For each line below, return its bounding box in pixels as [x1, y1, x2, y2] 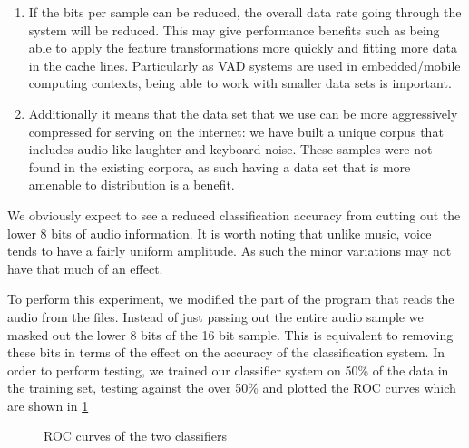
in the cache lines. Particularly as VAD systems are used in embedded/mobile [28, 55, 461, 74]
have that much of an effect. [7, 258, 163, 278]
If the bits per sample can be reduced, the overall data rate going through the [28, 3, 462, 21]
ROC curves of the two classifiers [44, 426, 227, 445]
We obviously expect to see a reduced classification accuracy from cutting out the [7, 205, 461, 224]
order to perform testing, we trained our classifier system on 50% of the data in [7, 360, 449, 379]
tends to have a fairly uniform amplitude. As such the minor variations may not [7, 241, 452, 260]
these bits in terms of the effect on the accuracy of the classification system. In [7, 343, 445, 362]
